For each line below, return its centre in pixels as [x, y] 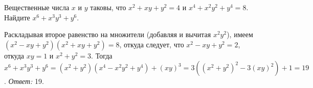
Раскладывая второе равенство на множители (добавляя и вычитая [108, 34]
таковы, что [108, 7]
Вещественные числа [37, 7]
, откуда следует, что [152, 44]
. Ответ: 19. [24, 81]
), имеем [240, 34]
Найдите [17, 17]
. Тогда [102, 55]
